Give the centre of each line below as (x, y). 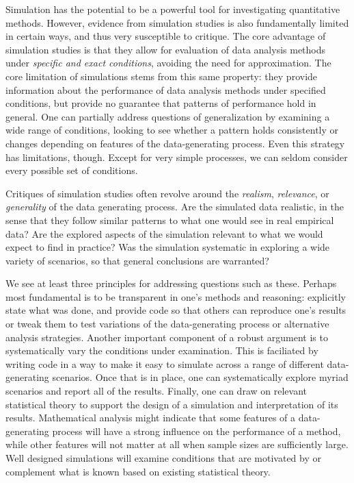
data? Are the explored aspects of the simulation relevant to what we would (164, 233)
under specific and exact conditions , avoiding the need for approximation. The (168, 63)
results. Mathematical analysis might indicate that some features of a (151, 418)
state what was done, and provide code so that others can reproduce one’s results (176, 310)
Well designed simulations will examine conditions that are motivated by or (163, 458)
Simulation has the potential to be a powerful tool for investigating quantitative (173, 9)
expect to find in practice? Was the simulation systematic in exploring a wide (168, 247)
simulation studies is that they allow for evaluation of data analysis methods (166, 49)
